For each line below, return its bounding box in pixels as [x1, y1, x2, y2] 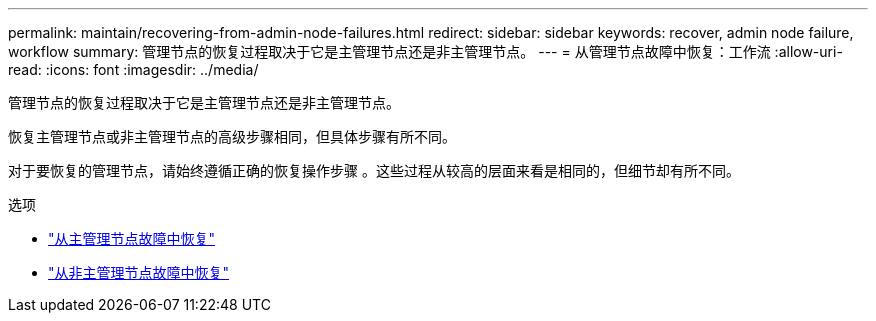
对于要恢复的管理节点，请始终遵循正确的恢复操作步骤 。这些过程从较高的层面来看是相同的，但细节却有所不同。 [8, 162, 740, 179]
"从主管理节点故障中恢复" [48, 230, 216, 247]
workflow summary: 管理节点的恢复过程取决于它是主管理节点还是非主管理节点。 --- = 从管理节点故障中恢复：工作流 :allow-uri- [8, 43, 843, 60]
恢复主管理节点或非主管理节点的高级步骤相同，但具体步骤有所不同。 [8, 128, 456, 145]
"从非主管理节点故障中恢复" [48, 264, 230, 281]
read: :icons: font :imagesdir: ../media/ [8, 61, 259, 78]
